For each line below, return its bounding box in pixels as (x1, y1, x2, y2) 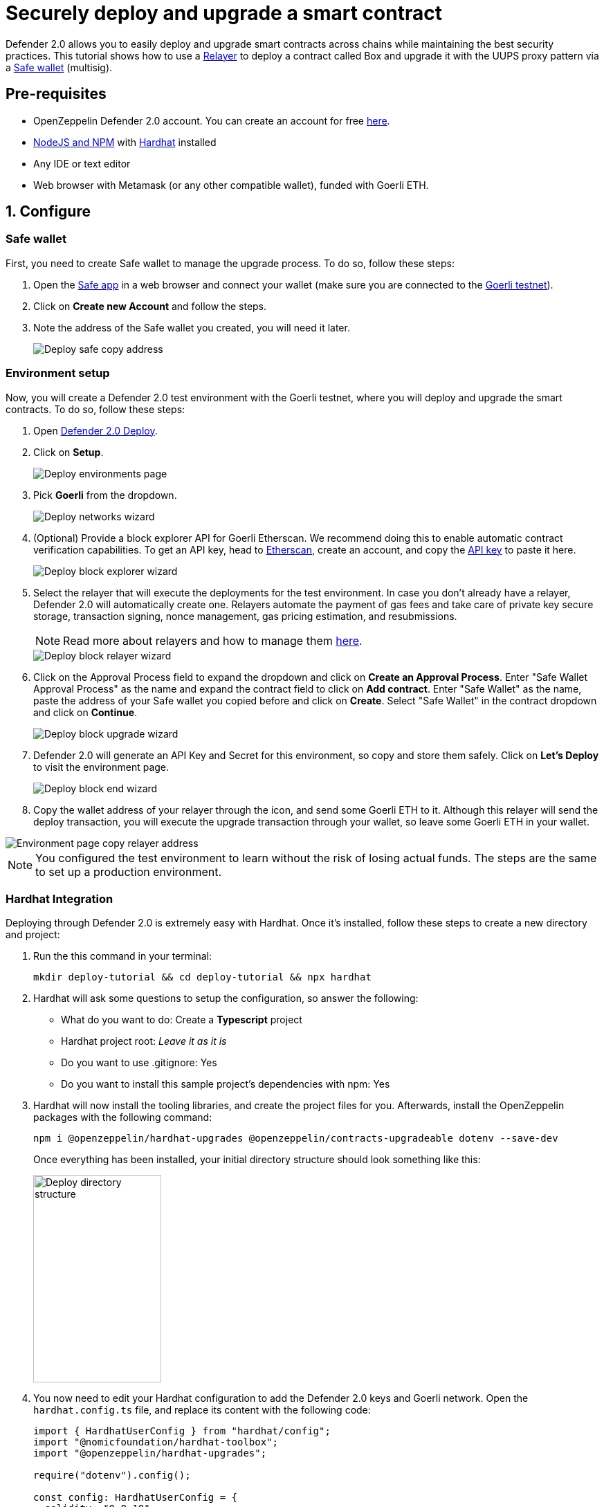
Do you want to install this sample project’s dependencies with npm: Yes (61, 1078, 390, 1090)
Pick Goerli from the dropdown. (33, 488, 177, 501)
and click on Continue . (33, 706, 138, 718)
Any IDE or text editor (33, 157, 131, 170)
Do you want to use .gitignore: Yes (61, 1057, 217, 1069)
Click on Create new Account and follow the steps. (33, 300, 267, 312)
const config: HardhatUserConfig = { (33, 1492, 238, 1504)
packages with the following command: (33, 1111, 212, 1124)
